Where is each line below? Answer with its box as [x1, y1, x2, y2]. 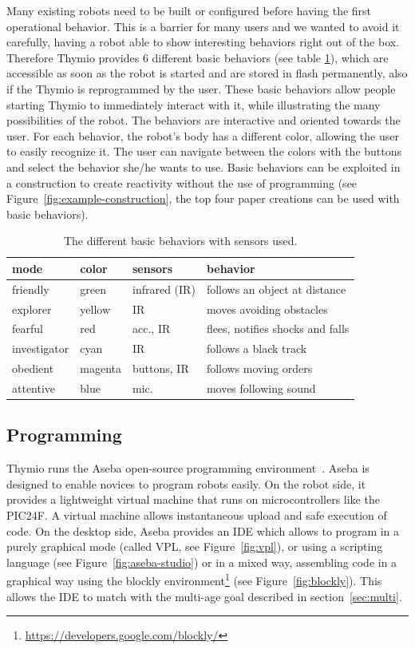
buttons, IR [132, 360, 189, 377]
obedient [12, 360, 54, 377]
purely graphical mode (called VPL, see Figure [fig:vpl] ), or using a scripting [6, 538, 383, 555]
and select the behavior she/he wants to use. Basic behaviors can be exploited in [6, 158, 401, 175]
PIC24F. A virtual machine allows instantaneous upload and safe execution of [6, 507, 387, 524]
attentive [12, 379, 56, 396]
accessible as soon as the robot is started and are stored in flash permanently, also [6, 65, 408, 81]
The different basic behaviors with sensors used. [63, 232, 298, 249]
